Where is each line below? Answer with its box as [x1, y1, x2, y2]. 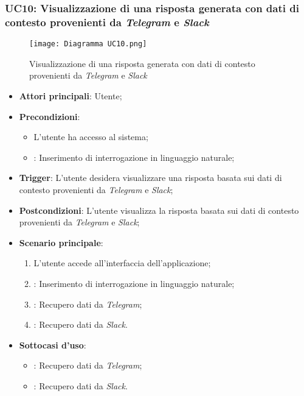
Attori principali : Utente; [19, 89, 122, 102]
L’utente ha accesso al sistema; [33, 130, 148, 143]
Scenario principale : [19, 236, 103, 249]
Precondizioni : [19, 110, 80, 122]
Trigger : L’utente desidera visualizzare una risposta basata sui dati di [19, 171, 282, 184]
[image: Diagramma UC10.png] [29, 40, 147, 49]
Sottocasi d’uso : [19, 338, 86, 351]
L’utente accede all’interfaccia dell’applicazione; [33, 256, 211, 269]
